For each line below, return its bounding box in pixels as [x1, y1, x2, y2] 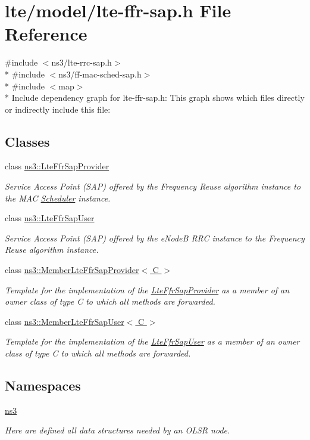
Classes [5, 132, 50, 150]
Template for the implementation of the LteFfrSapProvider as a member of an [5, 283, 290, 296]
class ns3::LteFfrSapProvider [5, 160, 109, 172]
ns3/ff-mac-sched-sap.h [58, 67, 142, 80]
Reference [5, 21, 87, 46]
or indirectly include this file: [5, 103, 111, 115]
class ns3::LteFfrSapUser [5, 212, 95, 224]
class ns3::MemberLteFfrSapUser [5, 315, 124, 327]
